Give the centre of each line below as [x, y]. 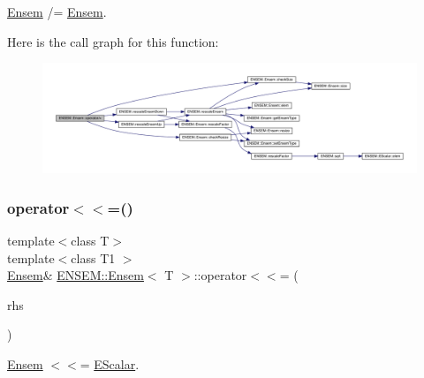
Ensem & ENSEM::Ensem [76, 275]
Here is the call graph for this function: [113, 41]
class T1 [93, 257]
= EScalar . [110, 364]
